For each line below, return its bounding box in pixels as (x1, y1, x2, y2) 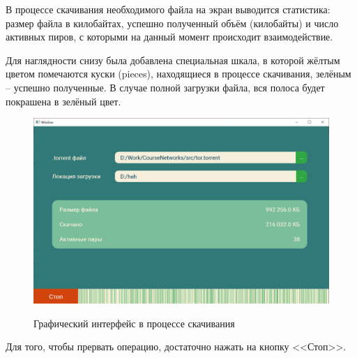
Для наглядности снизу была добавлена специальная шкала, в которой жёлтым (6, 52, 340, 67)
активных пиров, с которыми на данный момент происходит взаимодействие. (6, 29, 333, 44)
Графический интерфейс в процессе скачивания (33, 315, 235, 330)
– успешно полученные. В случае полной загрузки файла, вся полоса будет (6, 80, 325, 94)
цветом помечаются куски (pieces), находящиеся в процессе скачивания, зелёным (6, 66, 351, 81)
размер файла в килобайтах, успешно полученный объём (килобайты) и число (6, 15, 339, 30)
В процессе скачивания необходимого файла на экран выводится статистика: (6, 2, 331, 16)
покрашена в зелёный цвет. (6, 94, 121, 108)
